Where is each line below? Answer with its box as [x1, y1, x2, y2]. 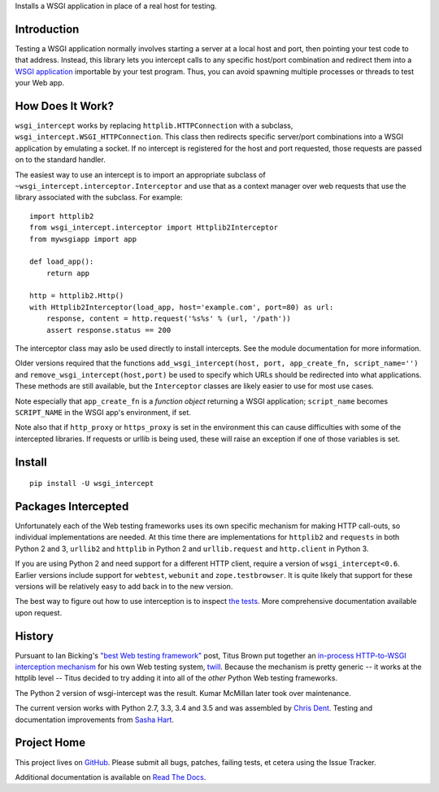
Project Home [15, 736, 85, 750]
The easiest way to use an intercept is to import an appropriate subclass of [15, 169, 266, 179]
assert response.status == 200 [46, 326, 172, 335]
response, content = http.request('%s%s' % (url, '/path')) [46, 314, 292, 323]
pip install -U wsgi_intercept [29, 479, 154, 488]
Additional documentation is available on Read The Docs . [15, 772, 206, 781]
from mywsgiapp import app [29, 234, 137, 243]
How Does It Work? [15, 98, 114, 113]
